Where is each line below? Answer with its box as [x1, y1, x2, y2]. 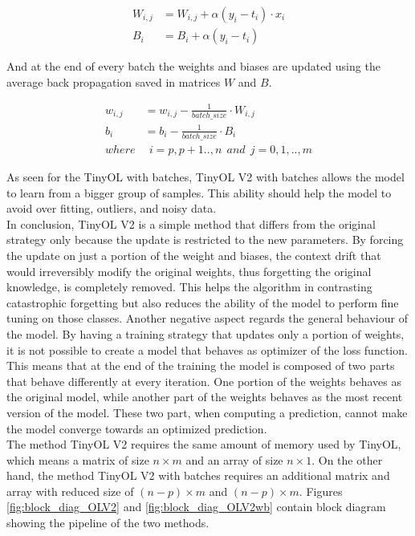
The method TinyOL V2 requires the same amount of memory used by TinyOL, [6, 436, 401, 453]
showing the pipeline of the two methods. [6, 514, 210, 531]
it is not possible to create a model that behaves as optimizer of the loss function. [6, 341, 408, 358]
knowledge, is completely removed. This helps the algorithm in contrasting [6, 278, 372, 295]
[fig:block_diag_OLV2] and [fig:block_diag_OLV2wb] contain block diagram [6, 498, 386, 515]
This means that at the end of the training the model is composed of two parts [6, 357, 395, 374]
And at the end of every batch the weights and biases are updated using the [6, 58, 380, 75]
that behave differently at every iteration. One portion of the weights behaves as [6, 372, 401, 389]
